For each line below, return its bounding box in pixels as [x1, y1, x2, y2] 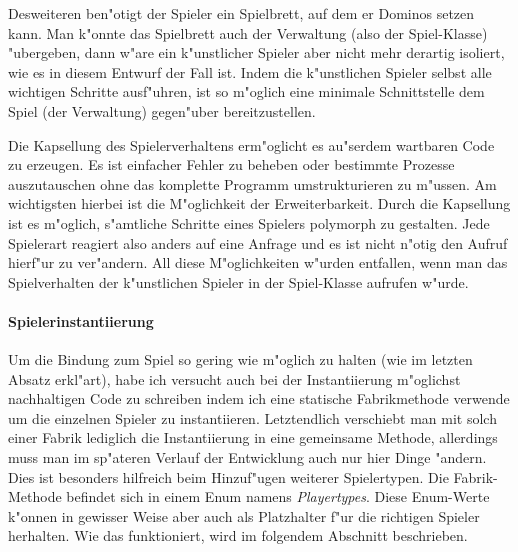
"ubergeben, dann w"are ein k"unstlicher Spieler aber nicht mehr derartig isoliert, [8, 42, 505, 63]
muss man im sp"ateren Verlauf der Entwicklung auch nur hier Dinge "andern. [8, 447, 487, 468]
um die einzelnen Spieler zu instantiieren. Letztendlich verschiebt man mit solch [8, 407, 497, 428]
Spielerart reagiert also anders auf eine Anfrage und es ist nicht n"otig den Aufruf [8, 232, 508, 253]
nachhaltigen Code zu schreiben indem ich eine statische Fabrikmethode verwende [8, 388, 510, 409]
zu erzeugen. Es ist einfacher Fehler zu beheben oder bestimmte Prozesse [8, 154, 455, 175]
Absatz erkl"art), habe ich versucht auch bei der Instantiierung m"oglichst [8, 368, 461, 389]
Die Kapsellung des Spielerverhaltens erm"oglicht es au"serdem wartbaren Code [8, 134, 495, 155]
